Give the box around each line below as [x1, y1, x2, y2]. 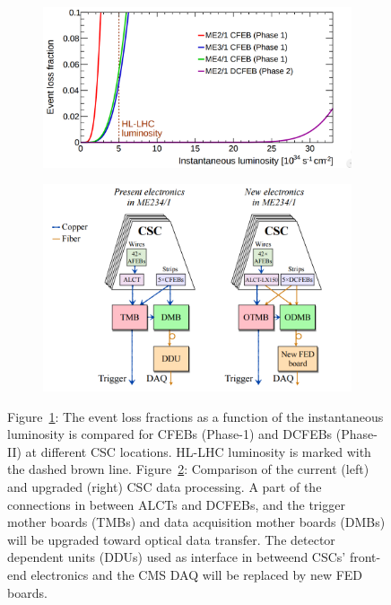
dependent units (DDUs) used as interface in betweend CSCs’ [7, 548, 346, 566]
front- [349, 548, 381, 566]
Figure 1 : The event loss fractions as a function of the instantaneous [7, 407, 384, 425]
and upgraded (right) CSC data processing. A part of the [7, 478, 322, 496]
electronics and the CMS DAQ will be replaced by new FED [30, 566, 363, 584]
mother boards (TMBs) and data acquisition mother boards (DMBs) [7, 513, 386, 531]
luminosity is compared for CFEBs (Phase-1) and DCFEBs [7, 425, 333, 443]
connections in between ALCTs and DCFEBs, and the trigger [7, 495, 345, 513]
